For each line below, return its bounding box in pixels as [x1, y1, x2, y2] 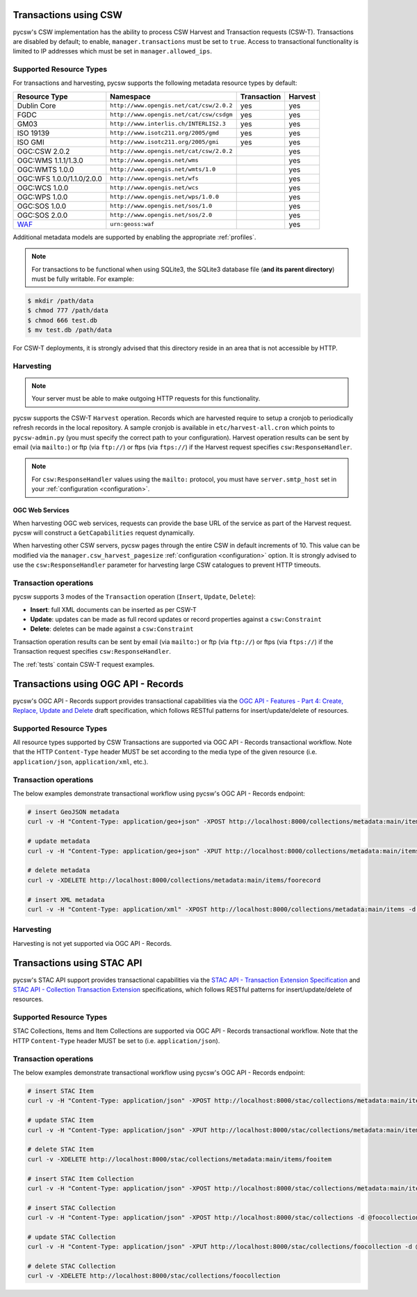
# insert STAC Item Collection [27, 1175, 135, 1182]
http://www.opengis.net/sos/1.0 [110, 202, 213, 210]
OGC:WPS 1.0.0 [17, 192, 68, 202]
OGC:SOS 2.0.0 [17, 210, 68, 220]
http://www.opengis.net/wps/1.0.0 [110, 193, 219, 201]
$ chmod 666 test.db [27, 316, 97, 324]
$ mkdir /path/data [27, 296, 94, 305]
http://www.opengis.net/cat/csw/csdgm [110, 111, 233, 118]
